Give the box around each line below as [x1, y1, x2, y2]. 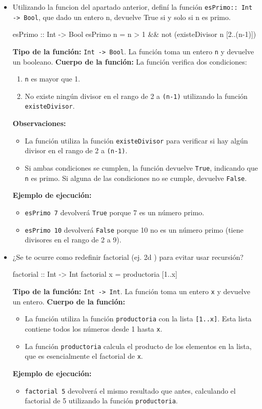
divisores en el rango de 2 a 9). [25, 234, 122, 245]
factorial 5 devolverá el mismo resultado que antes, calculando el [25, 385, 236, 396]
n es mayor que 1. [25, 73, 80, 84]
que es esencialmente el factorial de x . [25, 351, 143, 361]
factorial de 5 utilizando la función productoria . [25, 395, 178, 406]
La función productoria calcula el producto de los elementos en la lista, [25, 340, 252, 351]
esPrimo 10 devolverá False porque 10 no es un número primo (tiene [25, 224, 244, 235]
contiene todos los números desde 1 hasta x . [25, 323, 163, 334]
